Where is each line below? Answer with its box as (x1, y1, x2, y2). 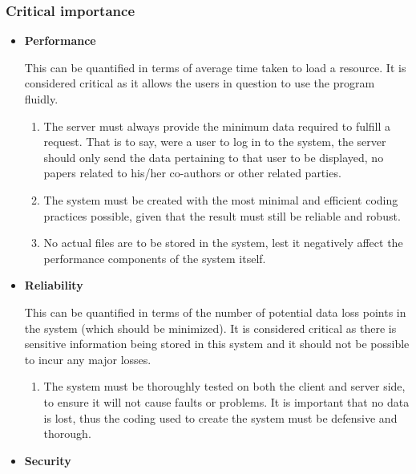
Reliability (24, 277, 83, 294)
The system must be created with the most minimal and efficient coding (43, 191, 398, 208)
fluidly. (24, 91, 59, 107)
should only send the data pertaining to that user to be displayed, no (43, 148, 384, 165)
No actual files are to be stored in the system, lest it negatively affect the (43, 234, 403, 251)
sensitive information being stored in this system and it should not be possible (24, 335, 410, 352)
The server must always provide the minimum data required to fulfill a (43, 117, 391, 134)
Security (24, 452, 71, 468)
